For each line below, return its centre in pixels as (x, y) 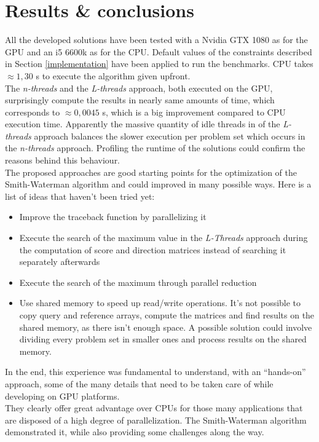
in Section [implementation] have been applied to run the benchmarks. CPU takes (159, 64)
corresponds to (33, 112)
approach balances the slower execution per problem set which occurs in (170, 136)
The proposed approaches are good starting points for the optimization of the (151, 172)
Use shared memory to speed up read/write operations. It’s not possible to (160, 303)
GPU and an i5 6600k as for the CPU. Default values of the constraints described (159, 51)
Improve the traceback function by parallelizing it (113, 217)
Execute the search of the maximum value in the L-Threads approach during (163, 238)
